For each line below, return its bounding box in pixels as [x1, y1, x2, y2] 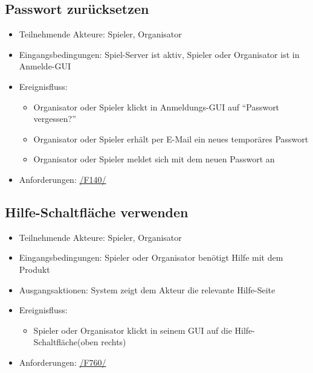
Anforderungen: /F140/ [19, 173, 106, 185]
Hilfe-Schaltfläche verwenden [5, 202, 189, 221]
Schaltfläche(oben [33, 336, 98, 348]
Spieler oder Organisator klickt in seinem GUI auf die [33, 324, 232, 336]
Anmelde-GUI [19, 60, 71, 72]
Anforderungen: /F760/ [19, 355, 106, 368]
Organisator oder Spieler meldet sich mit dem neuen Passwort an [33, 153, 275, 165]
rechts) [101, 336, 126, 348]
